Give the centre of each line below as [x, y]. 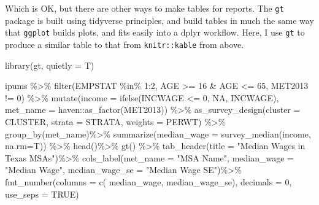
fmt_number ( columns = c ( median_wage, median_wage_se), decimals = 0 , [148, 181]
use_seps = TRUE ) [42, 194]
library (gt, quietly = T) [50, 65]
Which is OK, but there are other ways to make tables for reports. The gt [144, 8]
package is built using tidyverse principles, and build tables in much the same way [159, 20]
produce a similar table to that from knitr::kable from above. [125, 44]
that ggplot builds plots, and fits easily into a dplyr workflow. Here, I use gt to [155, 32]
